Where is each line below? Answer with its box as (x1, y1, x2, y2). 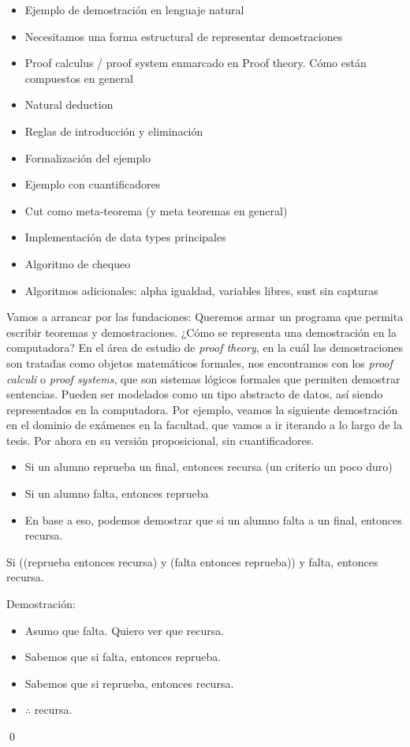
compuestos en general (24, 69, 133, 86)
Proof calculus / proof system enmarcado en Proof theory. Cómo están (24, 54, 367, 71)
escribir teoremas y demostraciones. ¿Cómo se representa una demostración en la (6, 323, 397, 340)
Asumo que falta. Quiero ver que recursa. (24, 622, 225, 638)
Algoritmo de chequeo (24, 255, 131, 271)
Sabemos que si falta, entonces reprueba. (24, 648, 222, 665)
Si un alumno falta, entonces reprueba (24, 485, 209, 502)
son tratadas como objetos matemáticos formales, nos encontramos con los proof (6, 354, 393, 371)
